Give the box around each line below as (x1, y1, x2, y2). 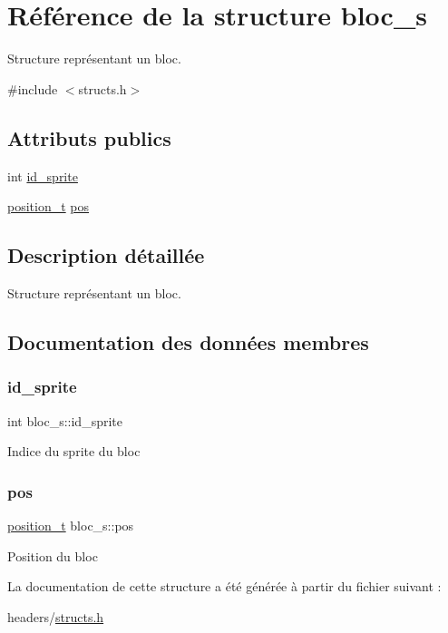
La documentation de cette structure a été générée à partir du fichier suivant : (7, 577, 442, 596)
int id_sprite (7, 166, 78, 185)
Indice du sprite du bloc (7, 442, 141, 461)
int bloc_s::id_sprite (7, 411, 122, 430)
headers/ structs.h (7, 607, 104, 626)
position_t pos (7, 197, 90, 216)
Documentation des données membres (7, 327, 369, 355)
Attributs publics (7, 123, 171, 151)
